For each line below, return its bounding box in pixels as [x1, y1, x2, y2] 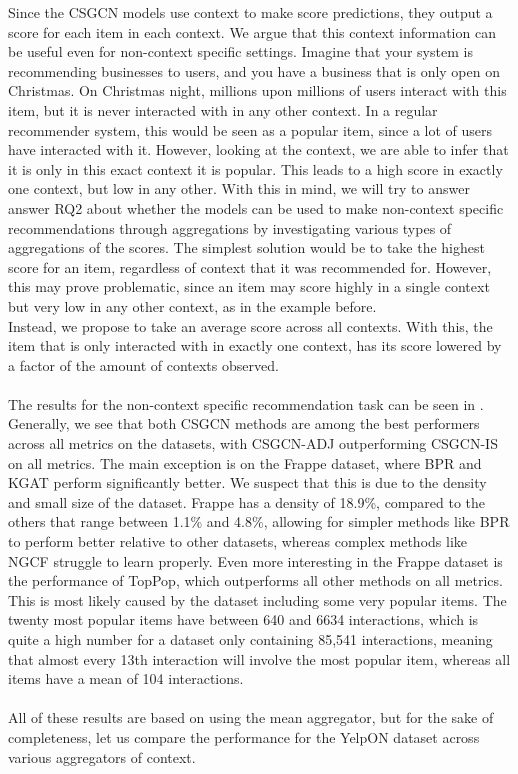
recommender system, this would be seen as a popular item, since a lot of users [8, 119, 493, 140]
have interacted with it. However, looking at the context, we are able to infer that [8, 139, 509, 160]
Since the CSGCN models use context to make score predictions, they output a [8, 2, 493, 22]
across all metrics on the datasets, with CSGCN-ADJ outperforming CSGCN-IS [8, 433, 498, 454]
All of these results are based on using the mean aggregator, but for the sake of [8, 707, 494, 728]
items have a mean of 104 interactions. [8, 668, 244, 689]
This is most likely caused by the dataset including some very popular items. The [8, 589, 507, 610]
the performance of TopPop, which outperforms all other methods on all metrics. [8, 570, 503, 591]
